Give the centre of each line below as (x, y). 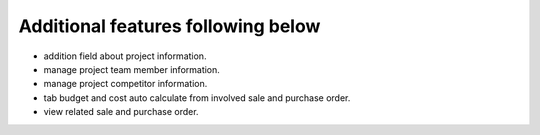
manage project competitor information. (125, 84)
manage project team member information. (131, 69)
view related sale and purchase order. (121, 112)
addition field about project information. (125, 56)
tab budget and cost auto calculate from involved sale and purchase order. (197, 97)
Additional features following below (169, 26)
